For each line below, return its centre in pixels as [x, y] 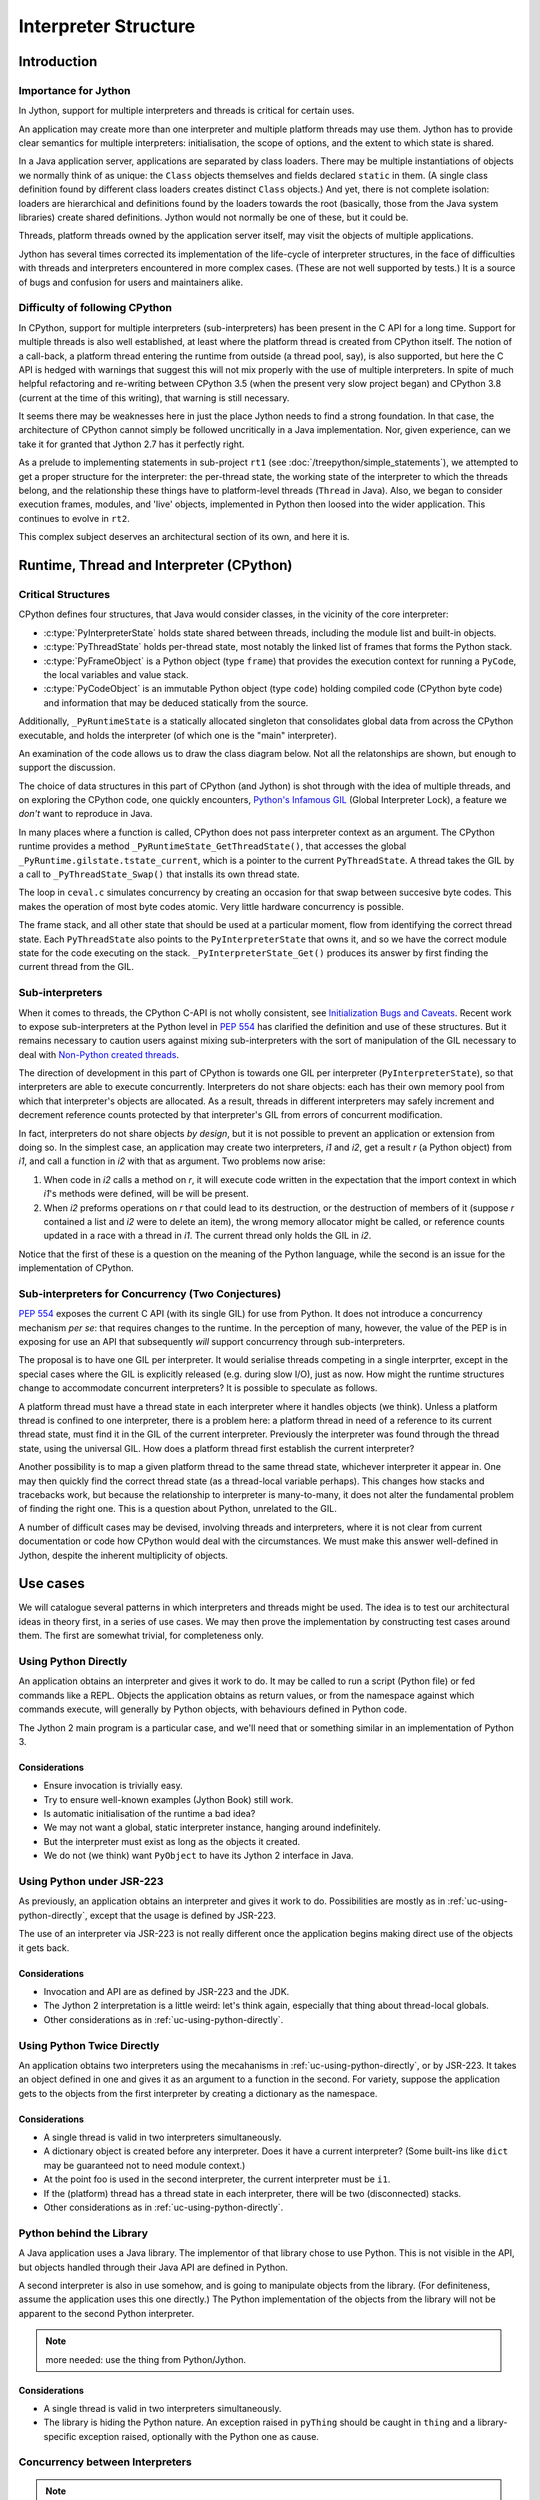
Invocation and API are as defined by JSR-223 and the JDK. [166, 1991]
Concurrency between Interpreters [105, 2462]
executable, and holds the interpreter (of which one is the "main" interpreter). [177, 735]
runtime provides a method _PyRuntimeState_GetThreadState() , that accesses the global [212, 846]
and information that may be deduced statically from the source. [176, 702]
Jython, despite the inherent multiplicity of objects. [123, 1555]
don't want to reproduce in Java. [85, 814]
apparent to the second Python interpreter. [106, 2313]
